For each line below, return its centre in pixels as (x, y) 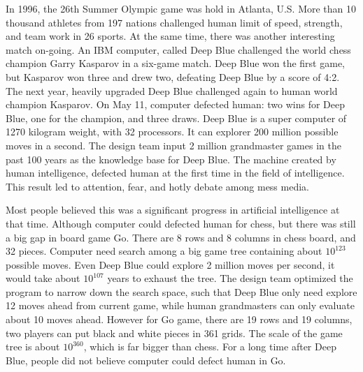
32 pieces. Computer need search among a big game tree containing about (164, 251)
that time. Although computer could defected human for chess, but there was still (181, 223)
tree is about (33, 347)
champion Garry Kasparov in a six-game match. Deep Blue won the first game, (176, 63)
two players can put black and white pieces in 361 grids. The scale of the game (174, 333)
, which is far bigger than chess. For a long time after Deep (210, 347)
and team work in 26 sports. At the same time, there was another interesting (170, 36)
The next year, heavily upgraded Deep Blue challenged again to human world (172, 90)
